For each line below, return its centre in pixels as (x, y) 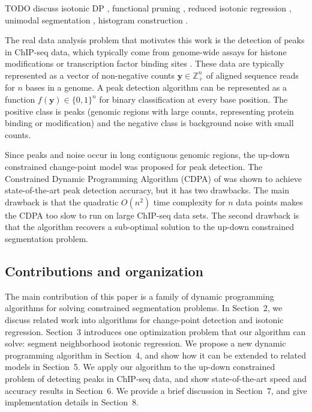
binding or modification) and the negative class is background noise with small (149, 123)
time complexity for (189, 201)
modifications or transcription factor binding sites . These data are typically (145, 63)
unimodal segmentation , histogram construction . (97, 20)
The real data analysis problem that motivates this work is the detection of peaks (155, 40)
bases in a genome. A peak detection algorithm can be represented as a (156, 87)
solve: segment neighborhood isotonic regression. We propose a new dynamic (145, 343)
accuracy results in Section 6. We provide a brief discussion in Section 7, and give (156, 390)
